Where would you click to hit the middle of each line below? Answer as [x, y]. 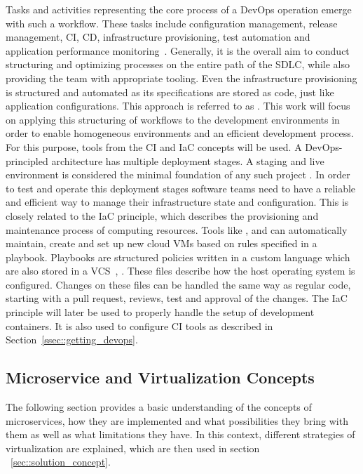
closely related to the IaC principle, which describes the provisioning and [162, 215]
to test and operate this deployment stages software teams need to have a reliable [181, 188]
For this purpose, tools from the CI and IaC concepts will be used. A [154, 146]
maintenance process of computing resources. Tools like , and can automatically [177, 229]
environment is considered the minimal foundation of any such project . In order [178, 175]
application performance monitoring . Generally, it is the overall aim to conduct [178, 50]
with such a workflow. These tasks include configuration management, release [172, 23]
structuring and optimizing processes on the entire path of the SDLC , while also [178, 64]
